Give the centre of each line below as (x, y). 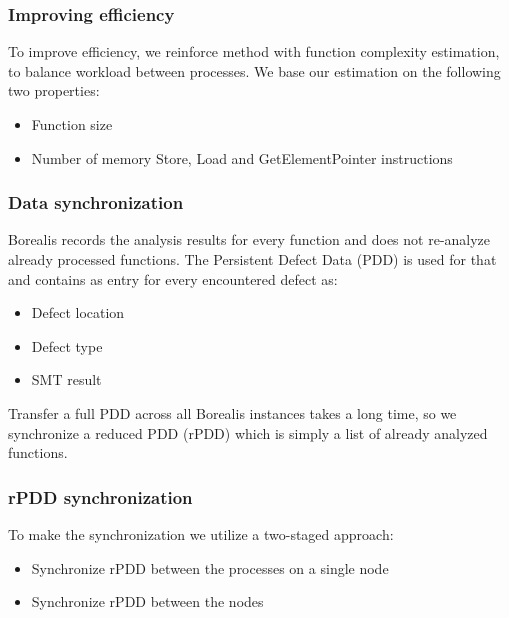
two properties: (54, 90)
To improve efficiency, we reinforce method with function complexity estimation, (254, 51)
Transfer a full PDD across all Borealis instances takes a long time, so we (232, 412)
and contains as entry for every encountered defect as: (173, 278)
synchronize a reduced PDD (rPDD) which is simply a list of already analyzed (248, 432)
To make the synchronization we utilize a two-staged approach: (201, 533)
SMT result (66, 379)
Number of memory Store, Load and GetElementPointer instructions (242, 157)
